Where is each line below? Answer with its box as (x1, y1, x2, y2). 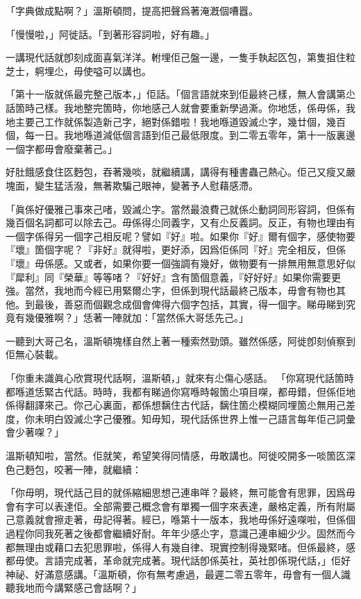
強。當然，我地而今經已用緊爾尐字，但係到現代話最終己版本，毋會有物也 (6, 283, 336, 298)
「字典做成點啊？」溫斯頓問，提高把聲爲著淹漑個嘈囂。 (6, 3, 258, 17)
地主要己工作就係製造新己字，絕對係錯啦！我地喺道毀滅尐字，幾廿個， (6, 114, 326, 128)
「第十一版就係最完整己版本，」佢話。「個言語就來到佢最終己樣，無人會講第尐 (6, 87, 355, 101)
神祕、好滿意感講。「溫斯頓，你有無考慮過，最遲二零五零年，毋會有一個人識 (6, 566, 351, 581)
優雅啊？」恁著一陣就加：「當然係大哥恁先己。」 (34, 310, 249, 325)
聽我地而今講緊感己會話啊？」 (6, 580, 142, 595)
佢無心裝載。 (6, 347, 64, 362)
